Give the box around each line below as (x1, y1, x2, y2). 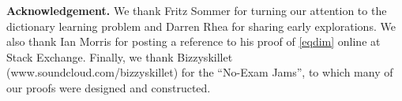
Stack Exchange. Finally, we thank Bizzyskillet (6, 48, 233, 65)
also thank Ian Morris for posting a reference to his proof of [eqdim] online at (6, 33, 381, 50)
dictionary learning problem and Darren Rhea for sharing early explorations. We (6, 17, 396, 34)
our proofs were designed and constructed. (6, 79, 211, 95)
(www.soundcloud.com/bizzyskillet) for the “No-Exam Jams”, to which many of (6, 64, 393, 80)
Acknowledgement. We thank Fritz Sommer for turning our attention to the (6, 2, 387, 18)
